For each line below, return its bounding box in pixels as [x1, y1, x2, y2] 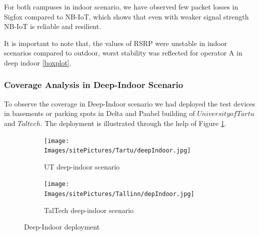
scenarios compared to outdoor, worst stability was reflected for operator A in [4, 47, 242, 58]
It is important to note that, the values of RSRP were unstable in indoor [4, 37, 227, 48]
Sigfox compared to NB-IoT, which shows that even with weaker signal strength [4, 11, 249, 21]
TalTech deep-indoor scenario [44, 204, 134, 215]
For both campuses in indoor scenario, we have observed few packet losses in [4, 1, 238, 11]
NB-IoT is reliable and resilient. [4, 21, 101, 31]
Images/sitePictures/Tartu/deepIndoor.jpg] [44, 147, 191, 154]
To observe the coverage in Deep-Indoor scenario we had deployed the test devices [4, 98, 255, 108]
